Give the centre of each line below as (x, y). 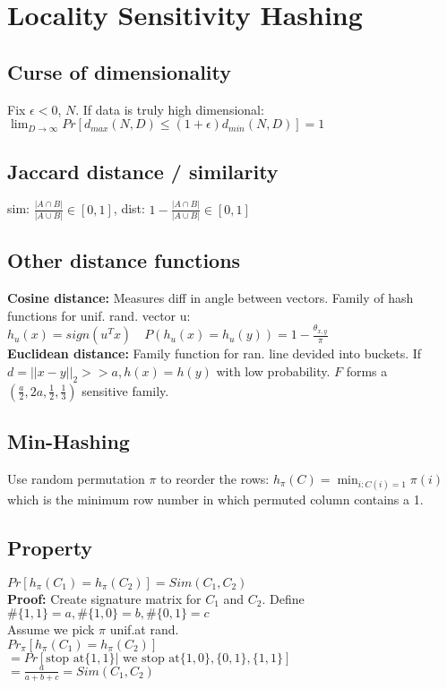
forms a (367, 370)
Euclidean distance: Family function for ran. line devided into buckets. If (215, 353)
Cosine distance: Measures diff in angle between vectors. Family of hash (211, 298)
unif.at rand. (144, 629)
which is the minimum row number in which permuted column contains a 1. (215, 499)
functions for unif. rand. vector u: (99, 315)
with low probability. (273, 370)
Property (50, 547)
